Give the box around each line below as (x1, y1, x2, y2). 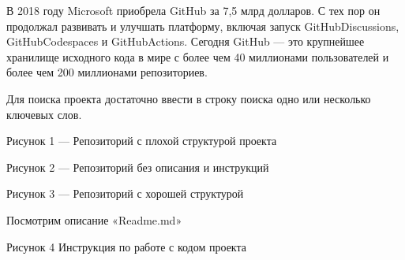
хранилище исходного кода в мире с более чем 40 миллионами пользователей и (6, 48, 389, 65)
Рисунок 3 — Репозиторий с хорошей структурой (6, 185, 244, 202)
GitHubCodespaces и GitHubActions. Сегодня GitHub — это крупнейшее (6, 33, 365, 50)
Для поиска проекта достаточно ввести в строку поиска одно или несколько (6, 90, 371, 106)
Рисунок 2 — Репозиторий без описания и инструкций (6, 158, 269, 175)
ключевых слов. (6, 106, 82, 122)
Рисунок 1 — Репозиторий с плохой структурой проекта (6, 132, 277, 149)
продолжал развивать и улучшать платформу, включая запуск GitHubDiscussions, (6, 17, 399, 34)
